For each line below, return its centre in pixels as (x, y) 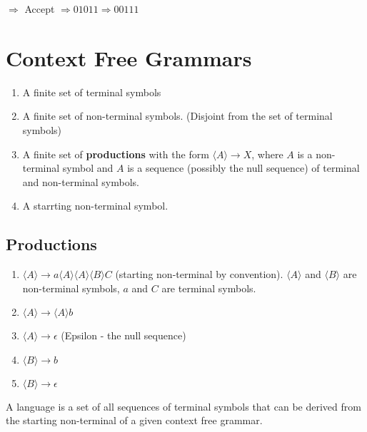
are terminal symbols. (209, 288)
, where (267, 154)
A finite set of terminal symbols (92, 92)
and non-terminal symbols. (81, 181)
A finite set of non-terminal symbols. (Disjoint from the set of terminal (177, 116)
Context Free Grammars (129, 57)
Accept (40, 9)
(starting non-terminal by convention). (199, 274)
